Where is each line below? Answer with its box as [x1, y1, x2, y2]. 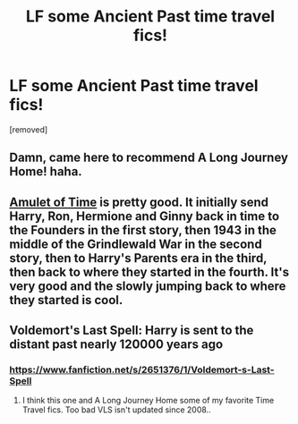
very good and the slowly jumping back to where [9, 278, 286, 293]
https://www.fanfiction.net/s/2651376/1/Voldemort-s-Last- [9, 364, 275, 377]
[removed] [9, 123, 48, 135]
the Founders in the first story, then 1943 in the [9, 222, 277, 238]
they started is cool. [9, 293, 123, 308]
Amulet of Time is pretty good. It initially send [9, 194, 269, 209]
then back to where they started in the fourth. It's [9, 264, 289, 279]
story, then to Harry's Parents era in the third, [9, 250, 268, 266]
